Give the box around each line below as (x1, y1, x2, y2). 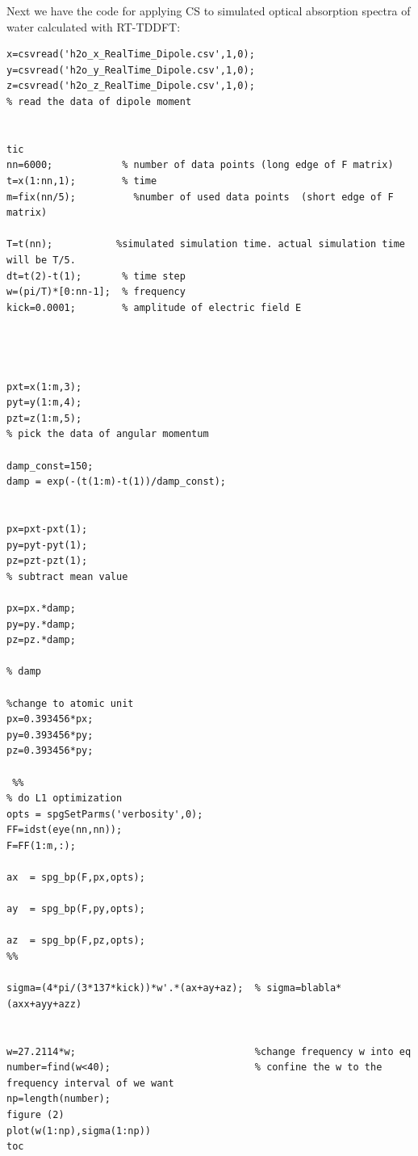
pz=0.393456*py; (6, 745, 94, 757)
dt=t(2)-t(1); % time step (6, 270, 186, 282)
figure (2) (6, 1108, 65, 1120)
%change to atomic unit (6, 697, 134, 709)
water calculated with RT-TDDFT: (6, 18, 181, 35)
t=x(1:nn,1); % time (6, 174, 157, 187)
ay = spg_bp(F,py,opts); (6, 903, 145, 915)
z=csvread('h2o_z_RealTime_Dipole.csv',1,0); (6, 80, 255, 92)
